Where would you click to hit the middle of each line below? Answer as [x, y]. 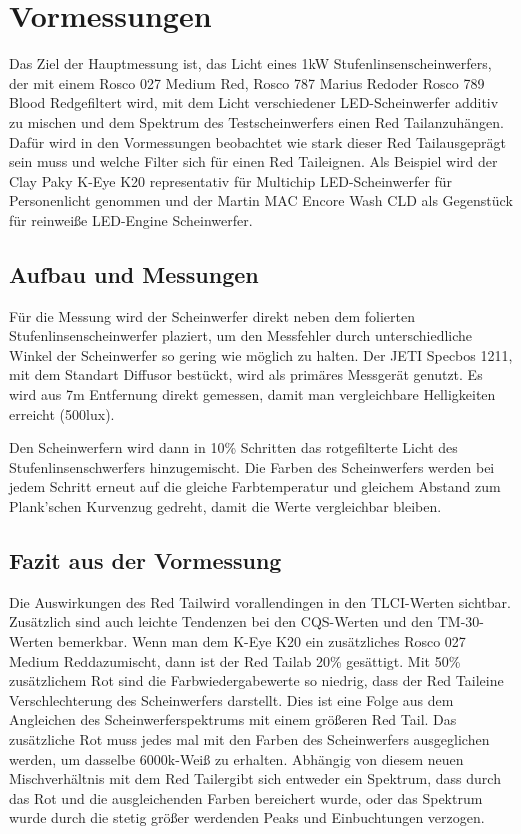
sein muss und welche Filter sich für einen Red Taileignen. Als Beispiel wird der [253, 161]
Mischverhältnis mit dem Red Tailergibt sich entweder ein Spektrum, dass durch [255, 778]
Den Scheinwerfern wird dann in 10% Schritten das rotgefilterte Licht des [233, 447]
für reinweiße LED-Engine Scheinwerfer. [131, 219]
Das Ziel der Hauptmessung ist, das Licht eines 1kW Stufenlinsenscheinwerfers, [250, 63]
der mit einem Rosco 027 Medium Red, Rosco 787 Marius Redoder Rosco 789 [247, 82]
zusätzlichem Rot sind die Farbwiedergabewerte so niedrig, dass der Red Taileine [256, 680]
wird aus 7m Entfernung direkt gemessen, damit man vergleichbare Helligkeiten [252, 394]
